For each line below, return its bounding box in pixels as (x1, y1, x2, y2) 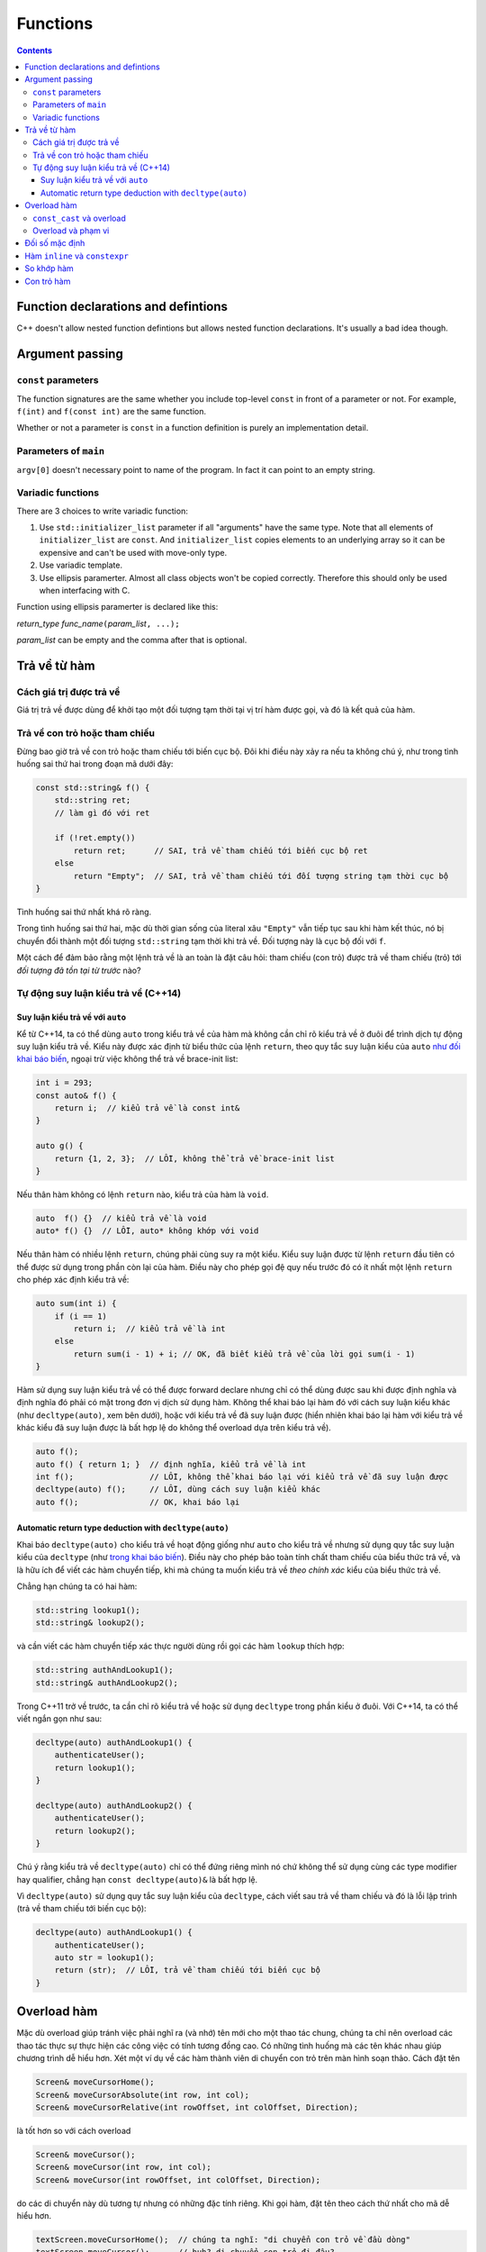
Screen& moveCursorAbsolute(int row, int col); (35, 2090, 249, 2100)
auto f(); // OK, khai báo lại (35, 1496, 240, 1507)
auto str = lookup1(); (54, 1953, 155, 1963)
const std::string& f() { (35, 782, 150, 793)
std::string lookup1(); (35, 1604, 141, 1615)
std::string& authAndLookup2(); (35, 1677, 179, 1688)
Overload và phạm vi (32, 225, 110, 236)
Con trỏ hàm (24, 276, 71, 286)
